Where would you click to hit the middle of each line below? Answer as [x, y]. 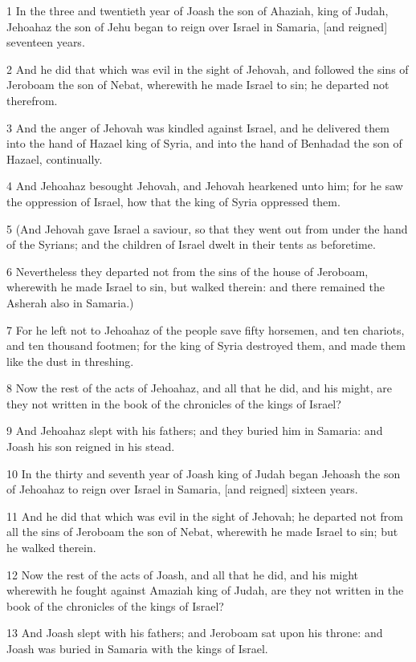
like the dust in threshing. [70, 361]
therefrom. [32, 100]
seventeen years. [46, 42]
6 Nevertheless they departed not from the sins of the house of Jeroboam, [188, 271]
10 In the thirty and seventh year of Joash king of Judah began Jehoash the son [204, 473]
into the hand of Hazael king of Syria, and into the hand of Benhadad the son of [204, 143]
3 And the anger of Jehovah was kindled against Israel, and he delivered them [198, 127]
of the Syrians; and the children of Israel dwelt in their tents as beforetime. [191, 244]
